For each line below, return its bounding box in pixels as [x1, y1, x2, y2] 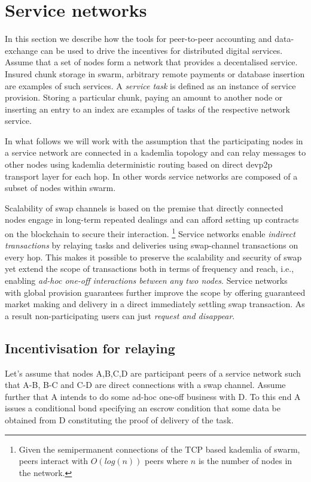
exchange [5, 44, 38, 56]
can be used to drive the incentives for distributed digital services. [40, 44, 283, 56]
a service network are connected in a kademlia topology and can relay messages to [5, 146, 306, 159]
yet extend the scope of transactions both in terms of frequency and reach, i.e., [5, 262, 294, 275]
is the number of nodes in [198, 454, 292, 467]
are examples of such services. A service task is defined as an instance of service [5, 79, 296, 92]
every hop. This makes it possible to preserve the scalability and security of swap [5, 250, 302, 263]
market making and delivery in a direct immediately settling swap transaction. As [5, 298, 305, 310]
